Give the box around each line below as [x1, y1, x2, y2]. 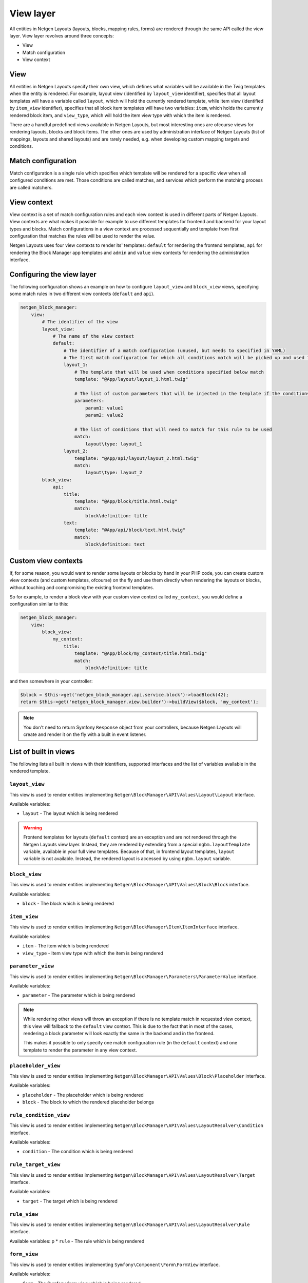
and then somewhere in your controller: [9, 678, 93, 685]
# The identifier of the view [42, 319, 118, 325]
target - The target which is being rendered [22, 1198, 118, 1204]
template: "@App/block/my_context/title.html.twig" [74, 651, 207, 656]
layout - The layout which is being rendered [22, 810, 118, 817]
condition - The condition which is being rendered [22, 1149, 133, 1155]
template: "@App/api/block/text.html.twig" [74, 527, 186, 533]
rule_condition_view [9, 1112, 70, 1118]
